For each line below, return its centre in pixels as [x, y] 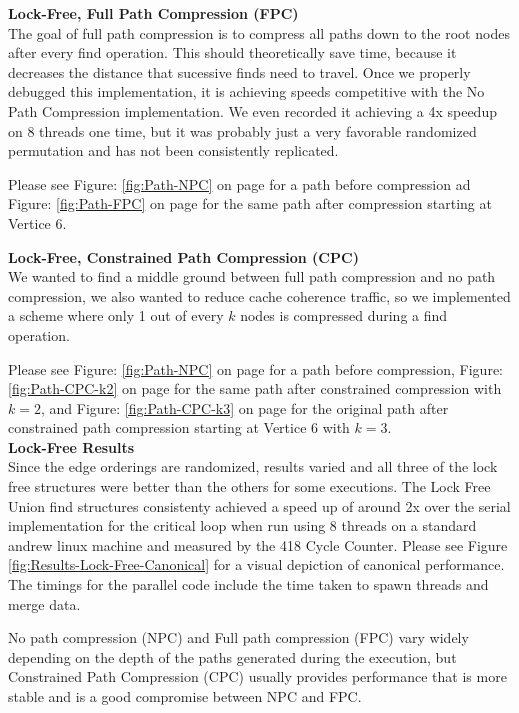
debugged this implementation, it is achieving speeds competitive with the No [246, 91]
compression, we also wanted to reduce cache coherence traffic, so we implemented [259, 295]
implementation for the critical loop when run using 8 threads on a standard [242, 525]
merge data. [44, 603]
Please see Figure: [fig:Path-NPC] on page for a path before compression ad [239, 183]
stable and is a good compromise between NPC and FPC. [185, 696]
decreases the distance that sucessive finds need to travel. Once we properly [239, 71]
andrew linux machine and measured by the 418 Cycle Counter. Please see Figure [258, 544]
